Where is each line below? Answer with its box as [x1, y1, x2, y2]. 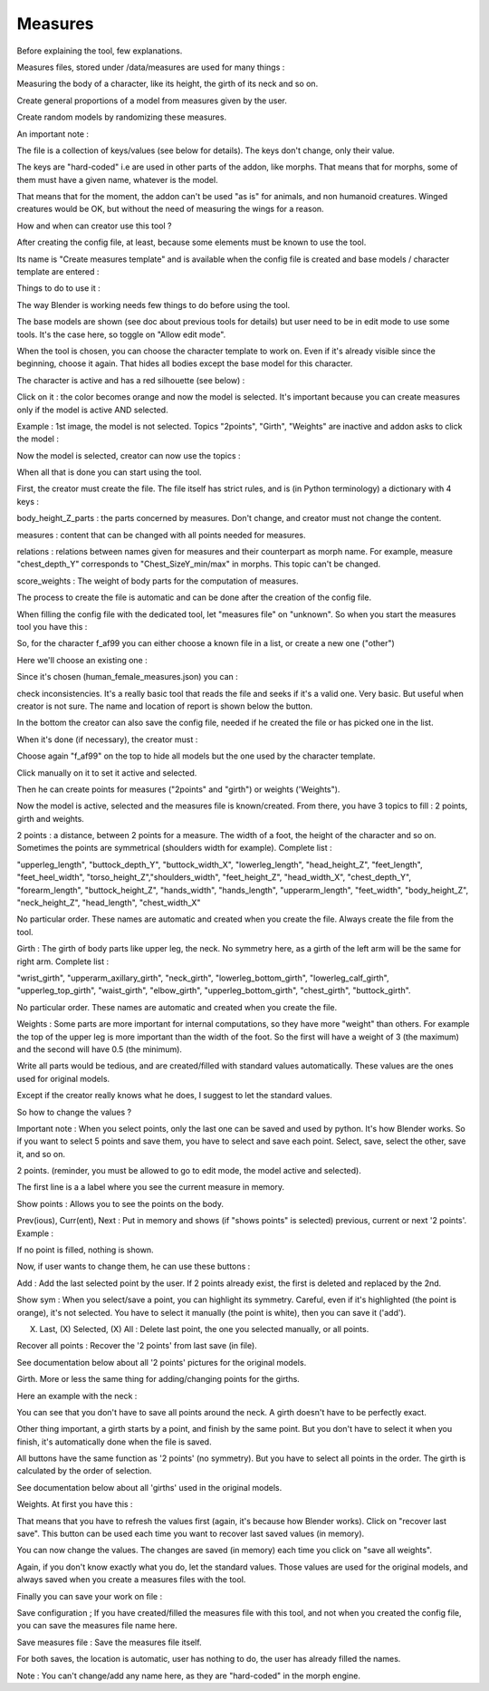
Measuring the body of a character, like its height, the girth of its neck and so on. [16, 78, 319, 90]
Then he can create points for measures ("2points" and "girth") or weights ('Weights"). [16, 784, 340, 795]
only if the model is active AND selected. [16, 404, 168, 415]
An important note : [16, 128, 90, 140]
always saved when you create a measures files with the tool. [16, 1574, 246, 1585]
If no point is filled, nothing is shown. [16, 1244, 154, 1255]
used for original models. [16, 1073, 110, 1084]
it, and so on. [16, 1148, 66, 1159]
